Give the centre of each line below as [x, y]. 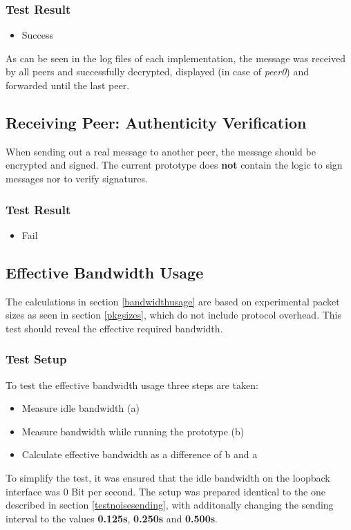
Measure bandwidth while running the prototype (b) [133, 431]
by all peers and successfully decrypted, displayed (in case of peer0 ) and [157, 72]
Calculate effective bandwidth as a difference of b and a [140, 454]
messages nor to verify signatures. [77, 178]
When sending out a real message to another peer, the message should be [161, 151]
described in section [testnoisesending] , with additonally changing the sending [170, 505]
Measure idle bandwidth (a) [80, 408]
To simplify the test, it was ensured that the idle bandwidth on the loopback [168, 477]
